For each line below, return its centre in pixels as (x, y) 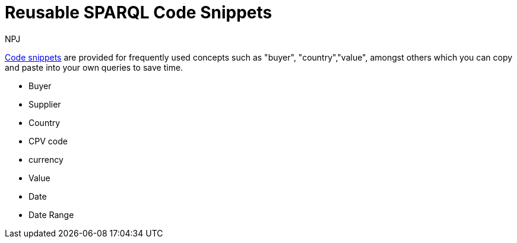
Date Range (51, 214)
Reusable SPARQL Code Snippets (139, 12)
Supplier (45, 104)
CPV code (48, 141)
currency (46, 159)
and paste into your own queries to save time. (94, 67)
